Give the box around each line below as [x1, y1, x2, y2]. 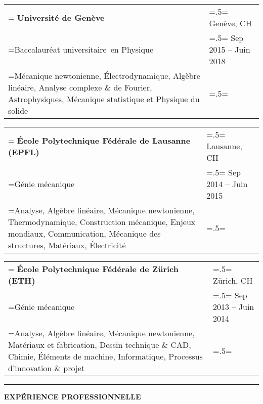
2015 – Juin [209, 43, 250, 55]
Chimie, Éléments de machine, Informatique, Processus [8, 350, 203, 362]
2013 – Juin [213, 301, 254, 312]
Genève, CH [209, 17, 252, 29]
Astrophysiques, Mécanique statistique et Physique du [8, 93, 200, 105]
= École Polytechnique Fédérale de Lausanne [8, 134, 191, 146]
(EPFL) [8, 146, 39, 158]
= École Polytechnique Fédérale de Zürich [8, 263, 179, 275]
